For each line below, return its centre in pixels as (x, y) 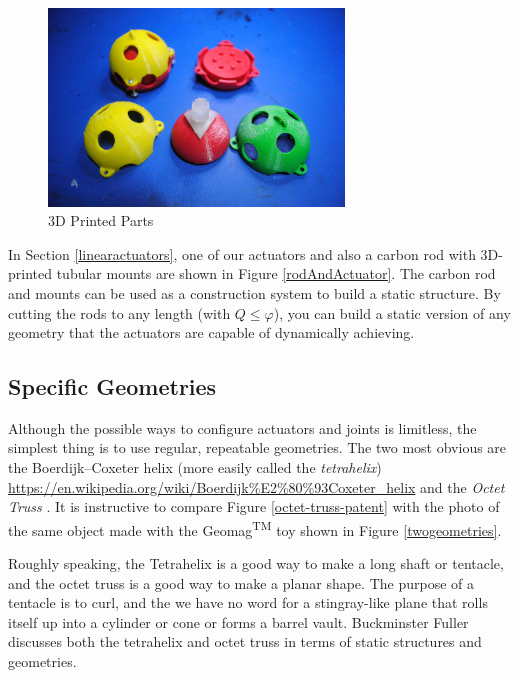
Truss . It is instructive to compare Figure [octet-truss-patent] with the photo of (254, 506)
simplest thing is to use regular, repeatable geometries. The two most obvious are (257, 447)
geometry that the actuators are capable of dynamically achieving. (211, 332)
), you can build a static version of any (392, 312)
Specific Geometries (112, 386)
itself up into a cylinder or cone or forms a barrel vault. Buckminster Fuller (238, 621)
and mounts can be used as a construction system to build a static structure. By (254, 292)
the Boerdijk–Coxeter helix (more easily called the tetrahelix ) (195, 467)
